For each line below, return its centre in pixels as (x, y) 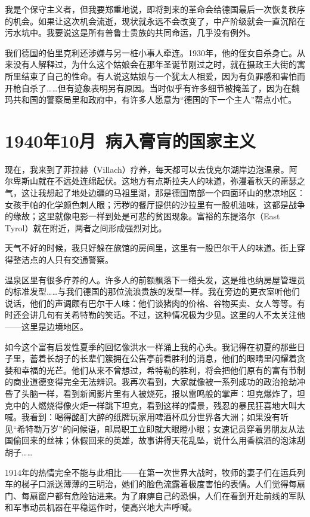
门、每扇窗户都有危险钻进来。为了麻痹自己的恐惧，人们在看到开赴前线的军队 (155, 495)
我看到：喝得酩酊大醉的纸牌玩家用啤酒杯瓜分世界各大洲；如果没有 (151, 417)
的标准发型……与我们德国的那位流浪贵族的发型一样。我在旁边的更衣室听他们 (152, 291)
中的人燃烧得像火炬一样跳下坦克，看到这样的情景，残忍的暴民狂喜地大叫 (155, 405)
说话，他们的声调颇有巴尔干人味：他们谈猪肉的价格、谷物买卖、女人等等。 (151, 303)
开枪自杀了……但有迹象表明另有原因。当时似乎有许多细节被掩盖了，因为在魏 (152, 88)
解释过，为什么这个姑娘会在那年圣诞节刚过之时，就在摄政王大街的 (167, 64)
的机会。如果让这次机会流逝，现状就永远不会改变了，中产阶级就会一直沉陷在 (155, 21)
